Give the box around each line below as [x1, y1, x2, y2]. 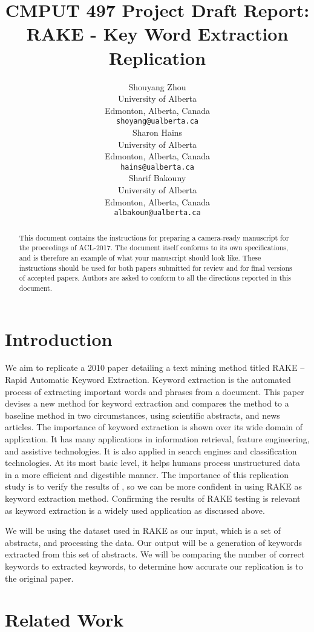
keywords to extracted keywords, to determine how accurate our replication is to [5, 559, 303, 572]
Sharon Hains [132, 125, 183, 138]
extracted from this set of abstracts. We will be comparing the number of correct [5, 548, 305, 560]
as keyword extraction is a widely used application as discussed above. [5, 504, 265, 516]
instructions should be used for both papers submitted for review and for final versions [19, 262, 292, 273]
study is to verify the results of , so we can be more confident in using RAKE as [5, 480, 303, 493]
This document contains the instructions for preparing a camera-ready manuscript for [19, 232, 289, 242]
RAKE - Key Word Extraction [26, 21, 289, 46]
